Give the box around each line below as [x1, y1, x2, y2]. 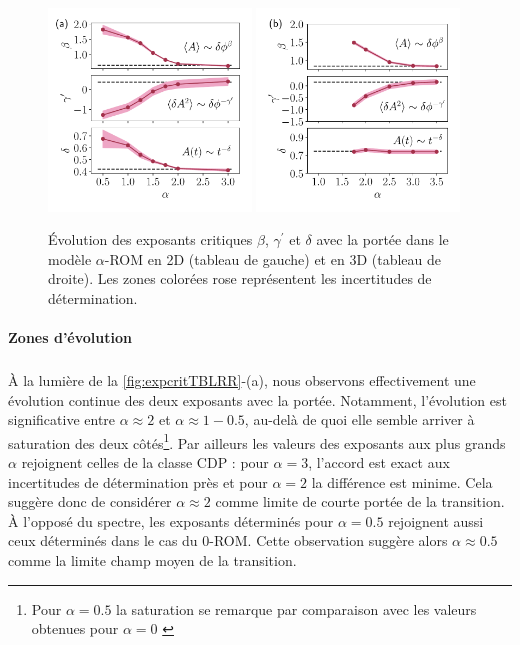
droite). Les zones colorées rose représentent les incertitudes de [48, 268, 432, 289]
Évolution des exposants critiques [48, 229, 253, 250]
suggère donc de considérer [8, 491, 172, 512]
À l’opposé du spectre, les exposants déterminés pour [8, 510, 334, 531]
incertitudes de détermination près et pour [8, 471, 268, 492]
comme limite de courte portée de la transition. [215, 491, 505, 512]
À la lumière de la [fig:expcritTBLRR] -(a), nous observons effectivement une [8, 370, 476, 391]
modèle [48, 248, 92, 269]
